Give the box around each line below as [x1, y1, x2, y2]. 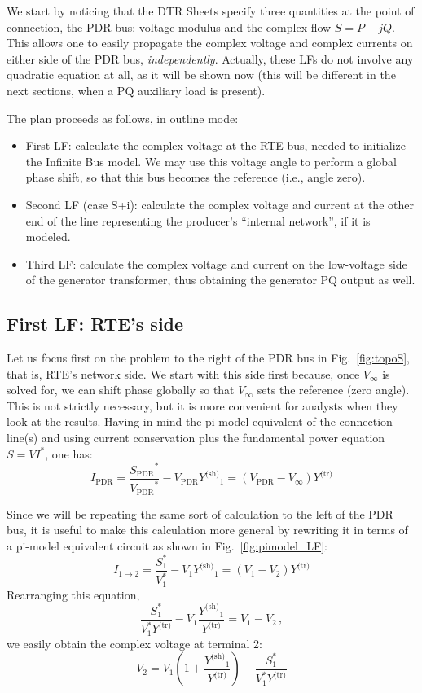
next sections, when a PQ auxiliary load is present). [7, 81, 266, 99]
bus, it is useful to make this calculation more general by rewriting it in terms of [7, 521, 408, 538]
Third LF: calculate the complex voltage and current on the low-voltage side [25, 255, 407, 272]
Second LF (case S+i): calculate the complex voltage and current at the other [25, 195, 414, 213]
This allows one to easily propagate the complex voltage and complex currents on [7, 34, 413, 51]
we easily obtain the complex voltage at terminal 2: [7, 634, 262, 651]
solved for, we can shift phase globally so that [7, 381, 235, 398]
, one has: [45, 445, 93, 462]
